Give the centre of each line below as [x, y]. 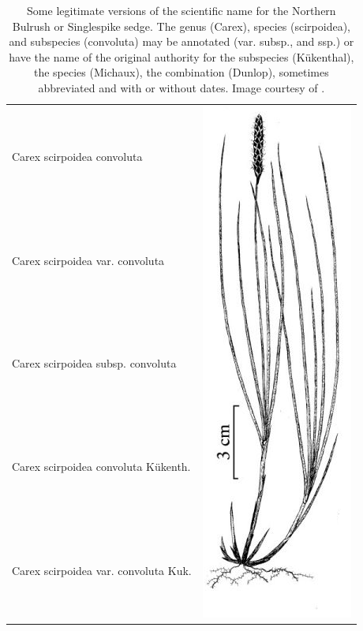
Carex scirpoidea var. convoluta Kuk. [102, 570]
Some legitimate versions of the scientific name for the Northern [181, 10]
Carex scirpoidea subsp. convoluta [94, 363]
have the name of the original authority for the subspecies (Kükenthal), [181, 56]
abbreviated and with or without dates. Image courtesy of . [181, 87]
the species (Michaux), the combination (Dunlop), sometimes [181, 72]
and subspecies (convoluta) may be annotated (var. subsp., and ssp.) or [181, 41]
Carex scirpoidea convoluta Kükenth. [101, 466]
